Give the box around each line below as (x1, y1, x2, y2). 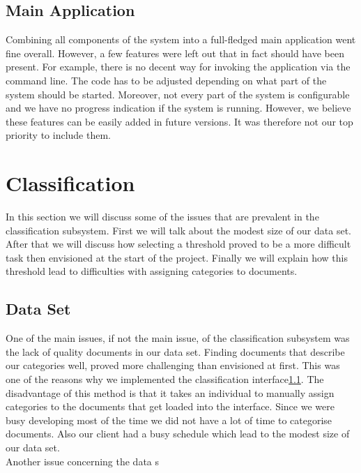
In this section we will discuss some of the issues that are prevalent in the (6, 209, 319, 224)
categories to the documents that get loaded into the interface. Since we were (6, 399, 335, 414)
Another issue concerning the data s (6, 453, 160, 468)
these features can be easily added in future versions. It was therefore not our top (6, 114, 353, 128)
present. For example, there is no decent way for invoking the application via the (6, 59, 351, 74)
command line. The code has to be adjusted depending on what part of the (6, 73, 327, 87)
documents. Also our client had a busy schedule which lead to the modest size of (6, 426, 350, 441)
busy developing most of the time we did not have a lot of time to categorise (6, 412, 332, 427)
